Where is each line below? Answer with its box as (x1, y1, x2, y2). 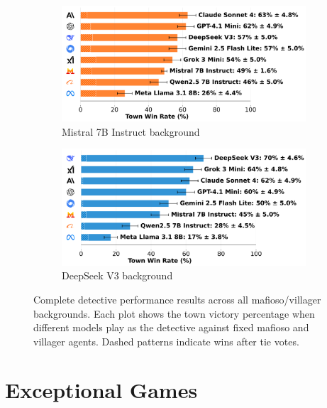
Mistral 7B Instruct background (62, 124, 200, 139)
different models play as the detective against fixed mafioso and (33, 320, 309, 335)
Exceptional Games (5, 375, 198, 404)
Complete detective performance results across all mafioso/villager (33, 291, 321, 306)
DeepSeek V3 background (62, 268, 173, 283)
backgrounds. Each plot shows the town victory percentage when (33, 306, 315, 321)
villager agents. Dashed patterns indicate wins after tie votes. (33, 333, 299, 348)
